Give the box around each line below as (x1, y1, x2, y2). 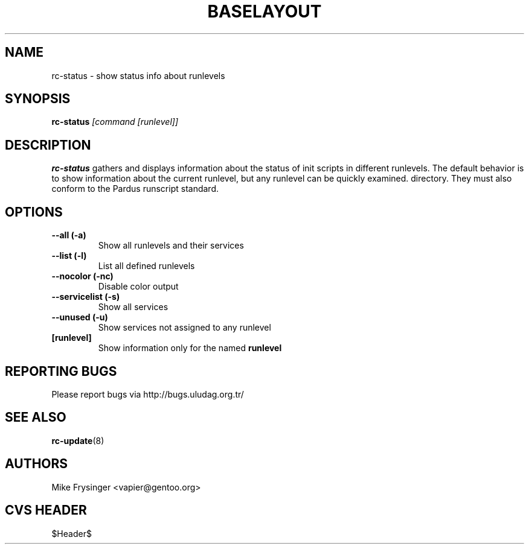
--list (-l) (51, 250, 87, 261)
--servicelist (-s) (51, 291, 120, 302)
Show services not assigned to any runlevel (98, 322, 271, 333)
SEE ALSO (5, 410, 66, 425)
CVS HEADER (5, 503, 87, 518)
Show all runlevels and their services (98, 240, 244, 251)
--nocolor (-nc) (51, 271, 114, 282)
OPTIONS (5, 204, 63, 220)
